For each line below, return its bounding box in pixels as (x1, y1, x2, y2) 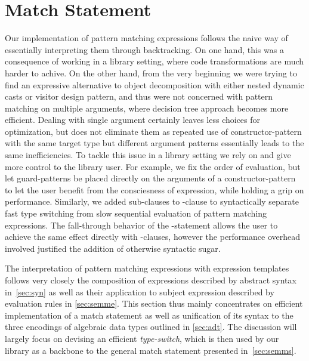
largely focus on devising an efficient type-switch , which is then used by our (5, 332, 279, 344)
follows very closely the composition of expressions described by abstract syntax (5, 274, 296, 286)
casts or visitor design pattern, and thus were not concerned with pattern (5, 90, 273, 103)
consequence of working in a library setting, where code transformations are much (5, 55, 304, 67)
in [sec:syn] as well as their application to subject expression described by (5, 285, 274, 298)
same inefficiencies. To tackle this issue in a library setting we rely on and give (5, 149, 291, 161)
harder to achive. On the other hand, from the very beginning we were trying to (5, 66, 297, 79)
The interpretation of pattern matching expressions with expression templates (5, 262, 289, 274)
